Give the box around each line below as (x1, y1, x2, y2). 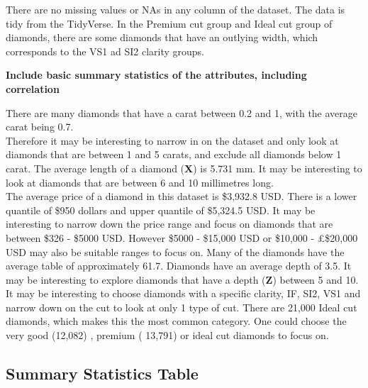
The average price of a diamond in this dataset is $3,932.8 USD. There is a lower (6, 189, 357, 204)
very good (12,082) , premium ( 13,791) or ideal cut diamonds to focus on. (6, 328, 329, 343)
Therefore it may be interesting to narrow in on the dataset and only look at (6, 133, 339, 148)
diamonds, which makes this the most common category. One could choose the (6, 314, 347, 328)
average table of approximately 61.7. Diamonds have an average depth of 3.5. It (6, 258, 352, 273)
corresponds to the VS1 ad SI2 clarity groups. (6, 43, 205, 58)
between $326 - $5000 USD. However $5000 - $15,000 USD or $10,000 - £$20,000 (6, 230, 358, 245)
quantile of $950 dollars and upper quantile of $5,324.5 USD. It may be (6, 202, 316, 217)
